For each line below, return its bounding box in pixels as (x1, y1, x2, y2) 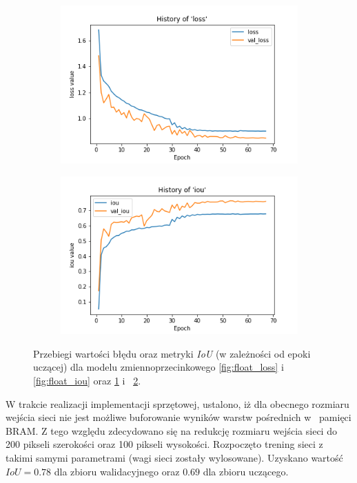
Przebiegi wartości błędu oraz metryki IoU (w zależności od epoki (33, 346, 311, 360)
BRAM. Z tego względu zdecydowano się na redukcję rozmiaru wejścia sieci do (6, 423, 337, 438)
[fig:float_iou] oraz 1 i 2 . (33, 373, 141, 388)
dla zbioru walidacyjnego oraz (54, 464, 180, 478)
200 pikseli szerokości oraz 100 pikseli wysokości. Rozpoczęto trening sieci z (6, 437, 323, 451)
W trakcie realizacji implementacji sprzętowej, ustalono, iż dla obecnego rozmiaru (6, 396, 349, 411)
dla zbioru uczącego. (203, 464, 289, 478)
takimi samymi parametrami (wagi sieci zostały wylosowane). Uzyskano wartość (6, 451, 343, 464)
